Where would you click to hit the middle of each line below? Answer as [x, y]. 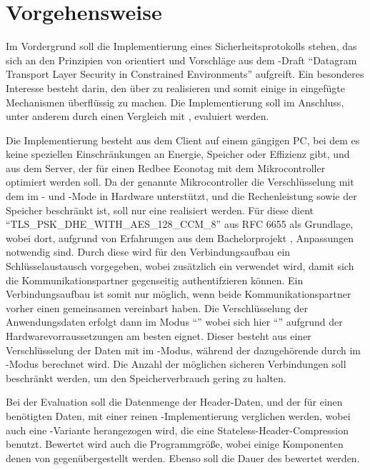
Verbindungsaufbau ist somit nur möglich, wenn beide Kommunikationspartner [179, 294]
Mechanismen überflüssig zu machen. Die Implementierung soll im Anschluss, [175, 102]
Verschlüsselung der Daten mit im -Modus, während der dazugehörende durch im [183, 350]
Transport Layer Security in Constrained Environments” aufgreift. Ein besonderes [185, 74]
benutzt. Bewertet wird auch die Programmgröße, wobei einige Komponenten [175, 444]
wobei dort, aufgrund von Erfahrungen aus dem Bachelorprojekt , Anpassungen [180, 237]
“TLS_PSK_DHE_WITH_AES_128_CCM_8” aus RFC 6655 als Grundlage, [180, 224]
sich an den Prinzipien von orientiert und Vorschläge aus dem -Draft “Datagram [181, 60]
